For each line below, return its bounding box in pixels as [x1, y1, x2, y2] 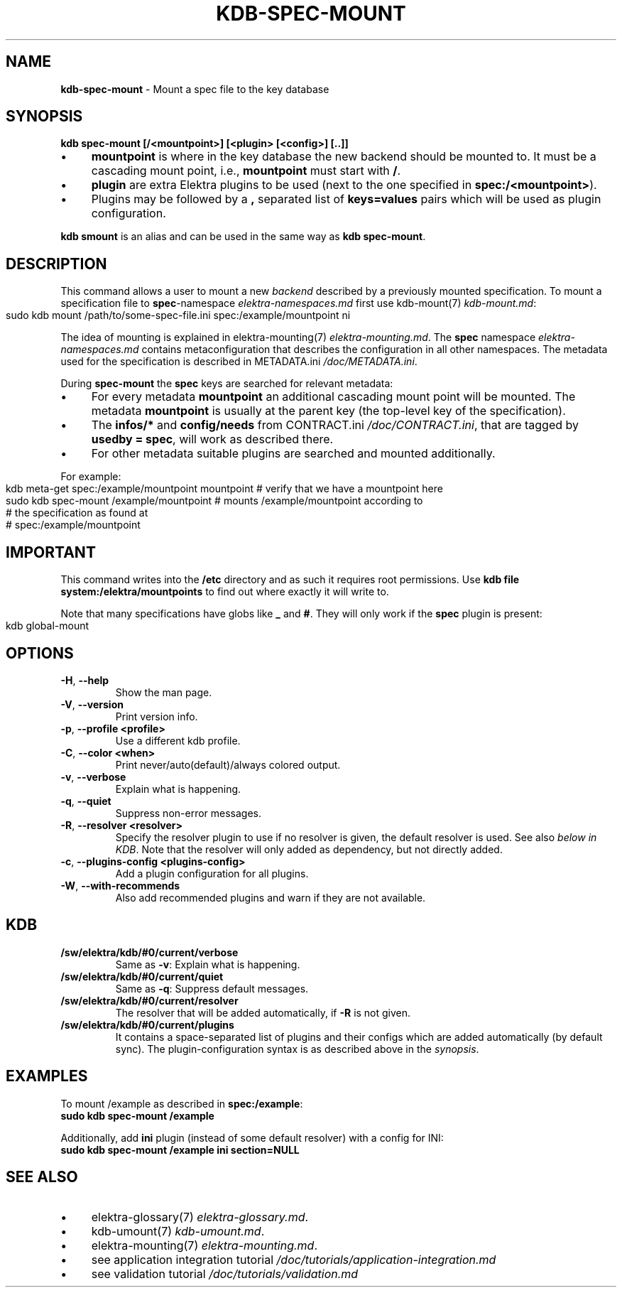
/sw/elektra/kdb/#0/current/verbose [60, 946, 239, 958]
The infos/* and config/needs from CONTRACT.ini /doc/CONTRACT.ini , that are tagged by [91, 418, 579, 433]
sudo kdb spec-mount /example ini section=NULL [60, 1143, 300, 1156]
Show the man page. [115, 686, 212, 698]
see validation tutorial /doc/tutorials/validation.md [91, 1266, 359, 1281]
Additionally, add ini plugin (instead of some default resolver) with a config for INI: [60, 1131, 444, 1144]
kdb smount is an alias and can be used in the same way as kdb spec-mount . [60, 230, 426, 243]
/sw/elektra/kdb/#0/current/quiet [60, 970, 224, 983]
